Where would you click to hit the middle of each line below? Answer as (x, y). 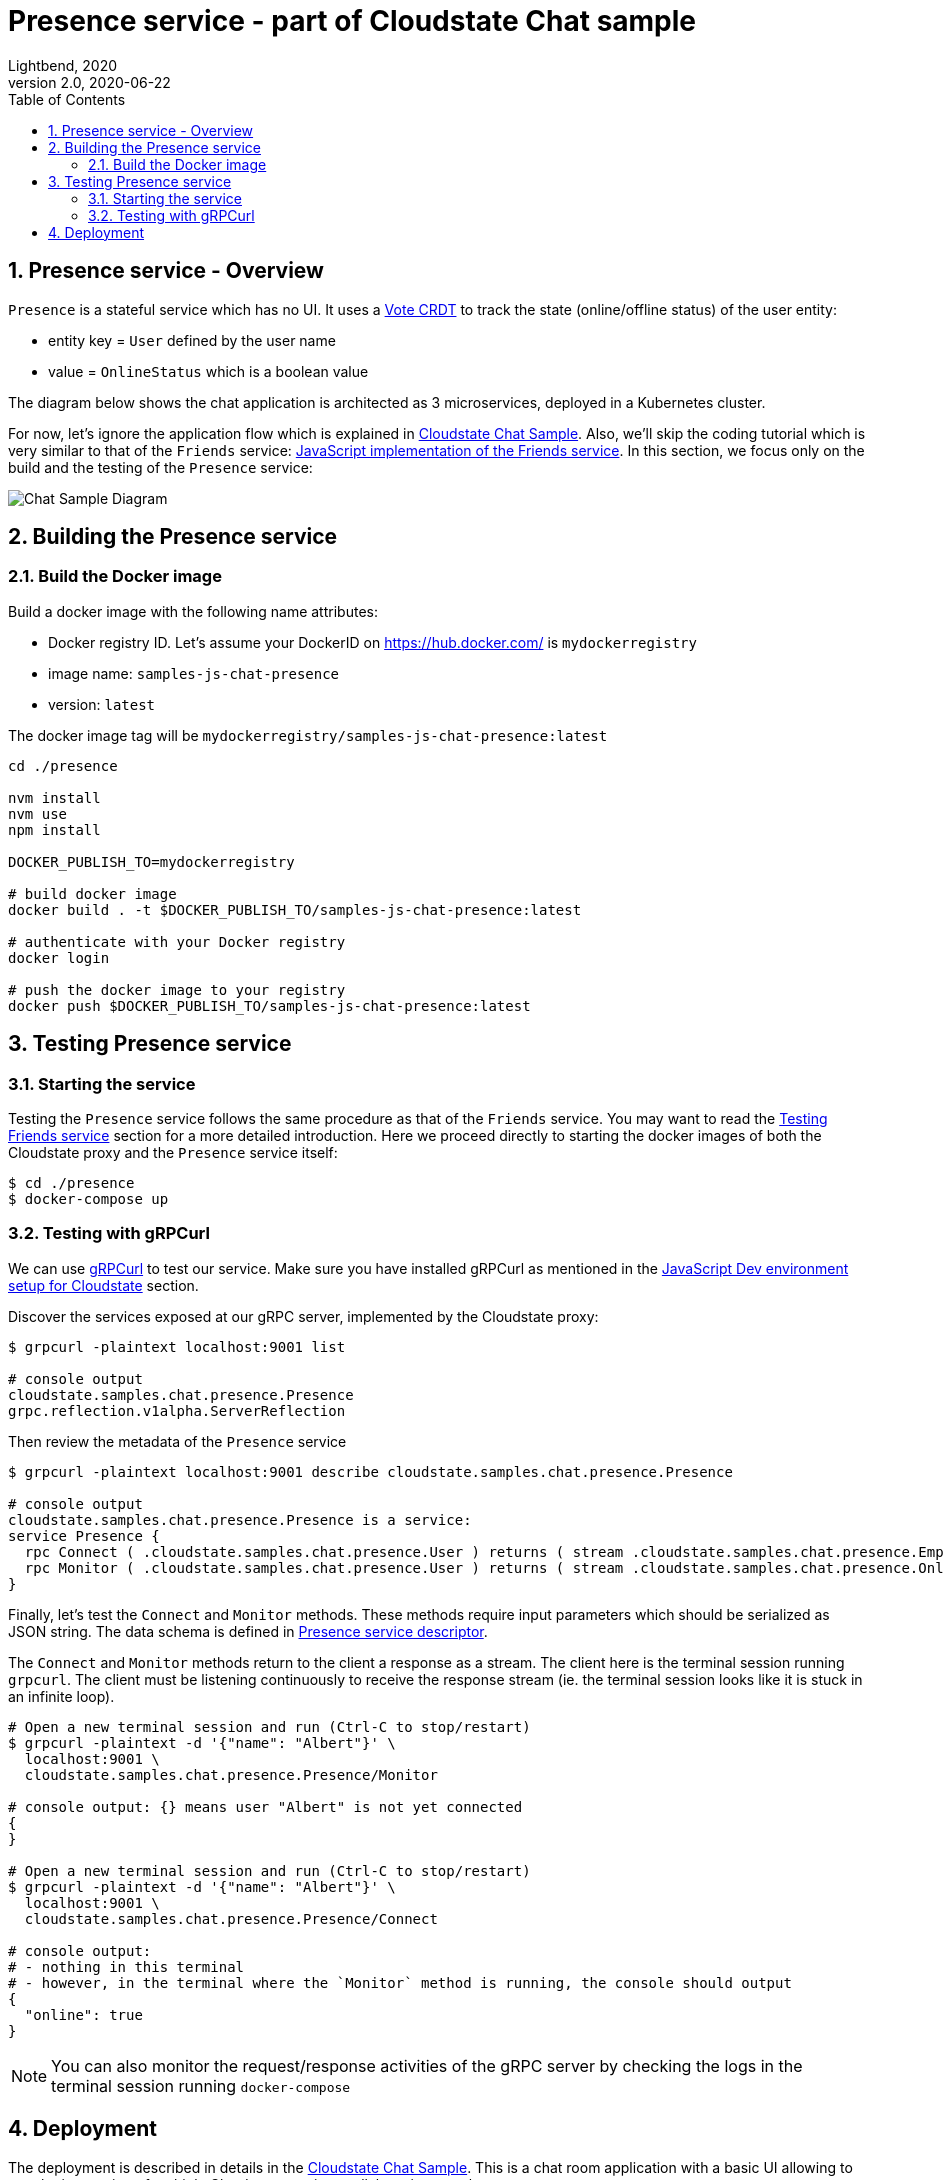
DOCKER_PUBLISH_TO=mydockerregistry (151, 861)
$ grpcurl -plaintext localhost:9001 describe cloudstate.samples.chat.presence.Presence (370, 1471)
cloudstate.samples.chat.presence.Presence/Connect (231, 1918)
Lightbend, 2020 (63, 65)
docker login (59, 957)
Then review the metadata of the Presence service (177, 1441)
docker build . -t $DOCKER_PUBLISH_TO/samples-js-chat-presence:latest (295, 909)
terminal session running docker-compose (201, 2085)
